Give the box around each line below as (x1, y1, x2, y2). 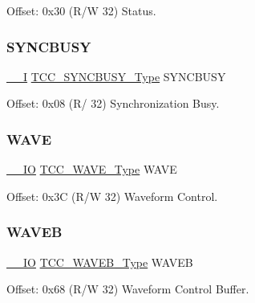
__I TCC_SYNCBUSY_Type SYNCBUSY (6, 68, 226, 84)
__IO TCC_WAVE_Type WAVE (6, 161, 177, 178)
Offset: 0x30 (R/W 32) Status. (6, 2, 156, 18)
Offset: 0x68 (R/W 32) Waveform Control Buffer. (6, 280, 249, 297)
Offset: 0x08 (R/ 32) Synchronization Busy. (6, 95, 220, 112)
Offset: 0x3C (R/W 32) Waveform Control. (6, 187, 218, 204)
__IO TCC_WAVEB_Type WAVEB (6, 253, 193, 270)
